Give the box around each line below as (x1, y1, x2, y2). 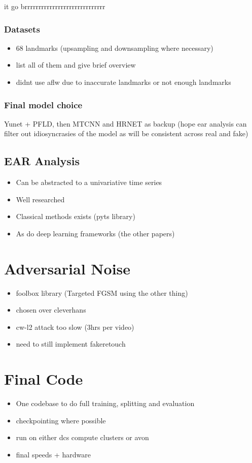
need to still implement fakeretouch (16, 338, 126, 349)
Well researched (16, 194, 65, 204)
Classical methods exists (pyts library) (16, 211, 135, 222)
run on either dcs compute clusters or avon (16, 432, 149, 443)
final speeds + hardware (16, 449, 91, 459)
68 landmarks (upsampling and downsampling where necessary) (16, 42, 213, 53)
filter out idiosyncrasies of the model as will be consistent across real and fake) (4, 128, 248, 139)
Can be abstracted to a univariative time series (16, 177, 162, 188)
